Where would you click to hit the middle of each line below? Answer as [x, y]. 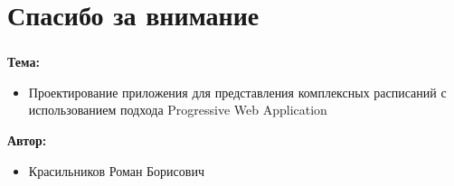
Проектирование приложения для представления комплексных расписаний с [237, 92]
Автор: [27, 140]
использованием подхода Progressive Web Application [178, 110]
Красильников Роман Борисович [116, 170]
